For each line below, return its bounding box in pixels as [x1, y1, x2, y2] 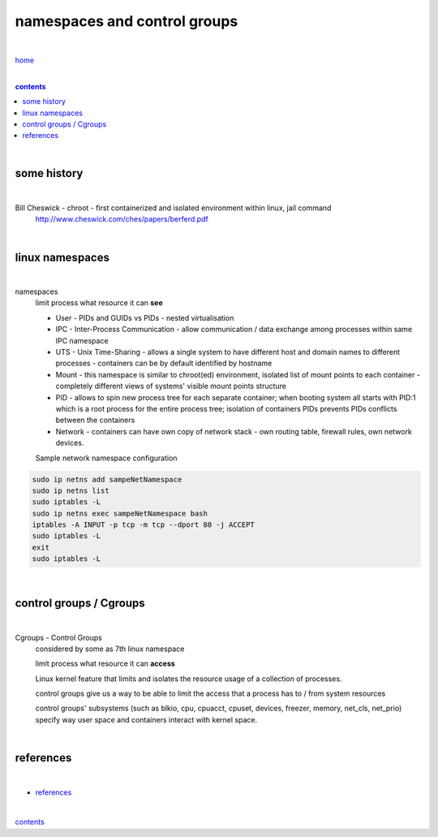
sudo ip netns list [32, 485, 109, 495]
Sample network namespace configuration [35, 453, 178, 463]
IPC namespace [55, 335, 109, 345]
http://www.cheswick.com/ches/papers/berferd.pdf [35, 214, 208, 224]
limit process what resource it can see [35, 298, 163, 308]
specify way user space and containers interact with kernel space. [35, 714, 258, 724]
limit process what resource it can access [35, 658, 176, 669]
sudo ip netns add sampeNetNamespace [32, 475, 182, 484]
